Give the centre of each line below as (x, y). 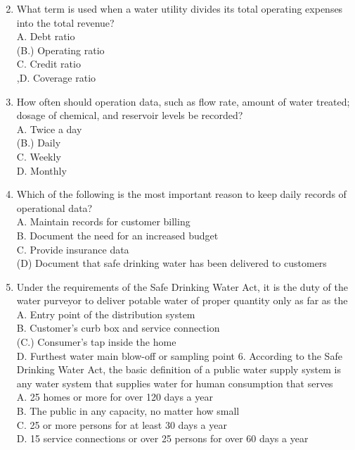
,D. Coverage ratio (56, 77)
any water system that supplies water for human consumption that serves (175, 383)
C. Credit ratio (49, 64)
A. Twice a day (49, 129)
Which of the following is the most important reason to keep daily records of (181, 194)
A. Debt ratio (46, 36)
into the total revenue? (65, 22)
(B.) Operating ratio (60, 50)
